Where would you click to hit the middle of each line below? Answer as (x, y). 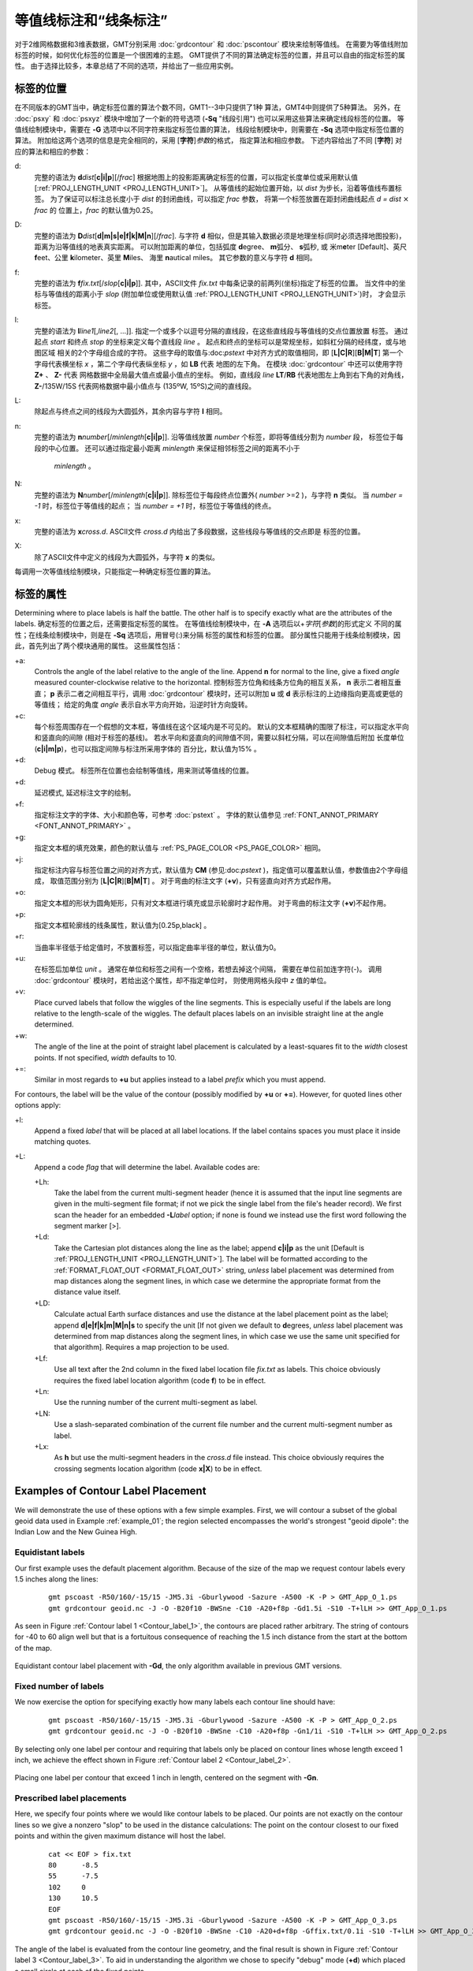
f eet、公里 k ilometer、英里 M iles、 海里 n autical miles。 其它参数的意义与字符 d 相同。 (175, 258)
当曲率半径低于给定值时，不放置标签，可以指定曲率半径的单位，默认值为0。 (157, 947)
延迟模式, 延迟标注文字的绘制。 (85, 793)
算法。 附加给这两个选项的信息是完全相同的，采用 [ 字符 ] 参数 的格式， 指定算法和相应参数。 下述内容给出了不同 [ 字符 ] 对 (209, 140)
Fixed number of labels (60, 1686)
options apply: (38, 1105)
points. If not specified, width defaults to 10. (105, 1057)
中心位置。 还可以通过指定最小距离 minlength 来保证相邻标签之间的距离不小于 (174, 448)
